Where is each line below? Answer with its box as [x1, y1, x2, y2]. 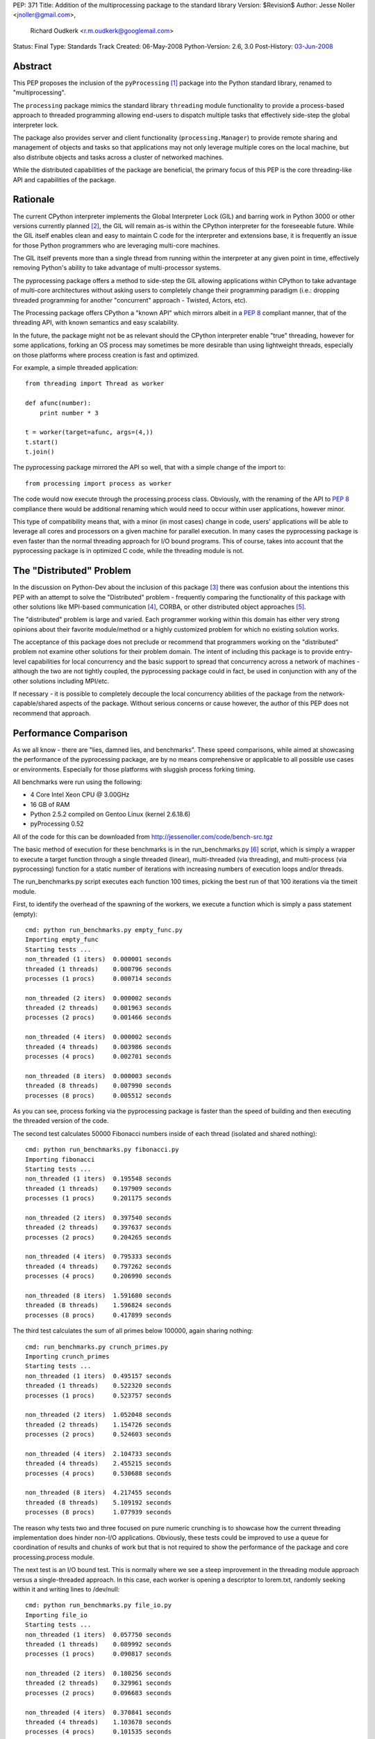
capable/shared [12, 699, 58, 707]
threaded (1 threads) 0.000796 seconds [25, 965, 172, 973]
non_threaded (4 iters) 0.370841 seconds [25, 1708, 172, 1716]
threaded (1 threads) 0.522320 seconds [25, 1381, 172, 1390]
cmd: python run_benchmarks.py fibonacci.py [25, 1146, 180, 1154]
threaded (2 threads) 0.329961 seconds [25, 1679, 172, 1687]
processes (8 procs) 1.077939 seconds [25, 1508, 172, 1516]
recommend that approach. [12, 709, 92, 717]
